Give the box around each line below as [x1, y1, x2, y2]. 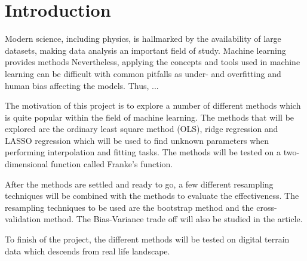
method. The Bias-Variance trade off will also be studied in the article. [43, 213, 303, 225]
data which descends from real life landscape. [5, 244, 170, 257]
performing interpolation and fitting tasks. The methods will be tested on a [5, 146, 281, 158]
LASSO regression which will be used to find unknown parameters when [5, 134, 269, 146]
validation [5, 213, 41, 225]
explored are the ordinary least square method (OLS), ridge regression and [5, 122, 278, 135]
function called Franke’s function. [51, 158, 173, 170]
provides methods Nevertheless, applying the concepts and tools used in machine [5, 56, 300, 68]
